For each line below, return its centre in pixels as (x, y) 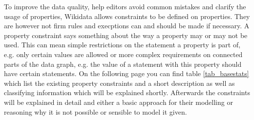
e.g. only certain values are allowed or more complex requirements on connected (123, 54)
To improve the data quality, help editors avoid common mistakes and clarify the (125, 6)
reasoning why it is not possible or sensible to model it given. (95, 111)
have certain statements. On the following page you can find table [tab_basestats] (127, 73)
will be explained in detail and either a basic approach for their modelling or (118, 102)
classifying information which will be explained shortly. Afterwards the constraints (127, 92)
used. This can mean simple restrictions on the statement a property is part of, (122, 45)
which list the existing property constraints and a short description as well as (119, 83)
